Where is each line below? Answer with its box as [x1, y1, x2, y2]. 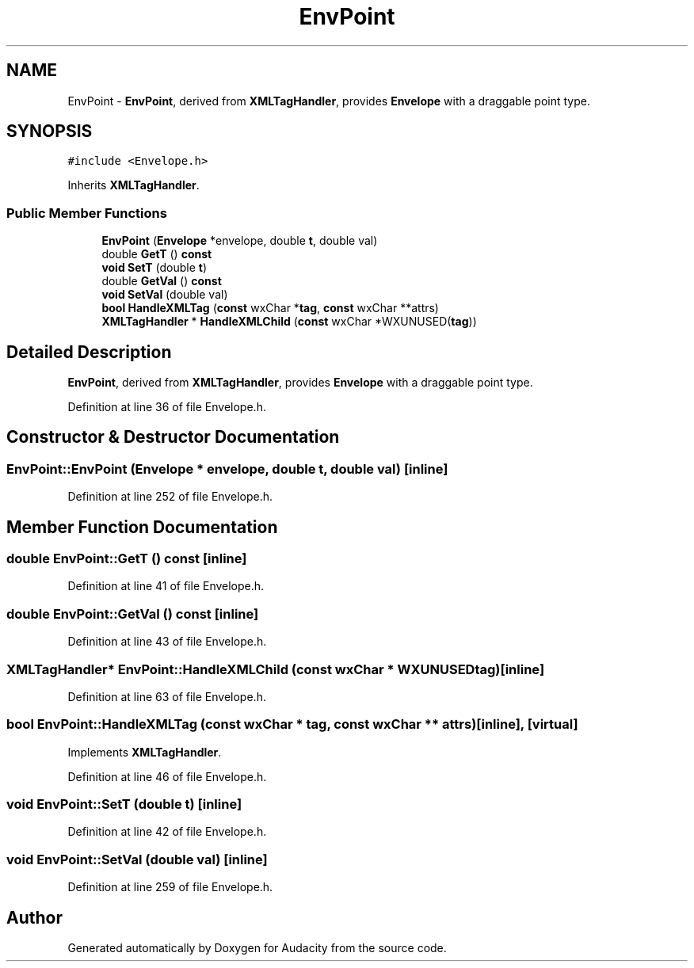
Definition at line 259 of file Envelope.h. [67, 880, 273, 894]
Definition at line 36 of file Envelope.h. [67, 400, 266, 414]
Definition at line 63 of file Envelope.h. [67, 689, 266, 703]
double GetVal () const [101, 274, 222, 288]
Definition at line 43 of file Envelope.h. [67, 635, 267, 649]
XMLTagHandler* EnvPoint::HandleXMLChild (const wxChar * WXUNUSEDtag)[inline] [6, 661, 545, 677]
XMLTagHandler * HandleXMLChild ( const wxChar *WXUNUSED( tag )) [101, 314, 477, 329]
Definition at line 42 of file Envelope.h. [67, 825, 267, 839]
